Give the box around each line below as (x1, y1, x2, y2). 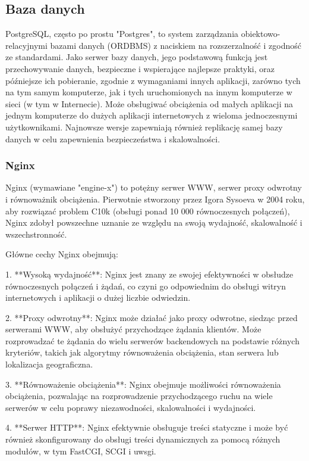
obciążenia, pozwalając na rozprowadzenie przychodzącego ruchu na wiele (5, 390, 273, 402)
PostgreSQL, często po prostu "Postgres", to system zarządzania (5, 27, 239, 40)
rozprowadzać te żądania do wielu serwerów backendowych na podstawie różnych (5, 334, 299, 347)
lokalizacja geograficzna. (5, 358, 93, 370)
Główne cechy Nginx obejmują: (5, 248, 118, 260)
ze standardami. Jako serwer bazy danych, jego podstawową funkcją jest (5, 51, 268, 63)
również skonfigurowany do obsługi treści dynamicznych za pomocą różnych (5, 433, 280, 446)
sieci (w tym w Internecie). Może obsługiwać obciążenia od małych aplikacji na (5, 97, 293, 110)
